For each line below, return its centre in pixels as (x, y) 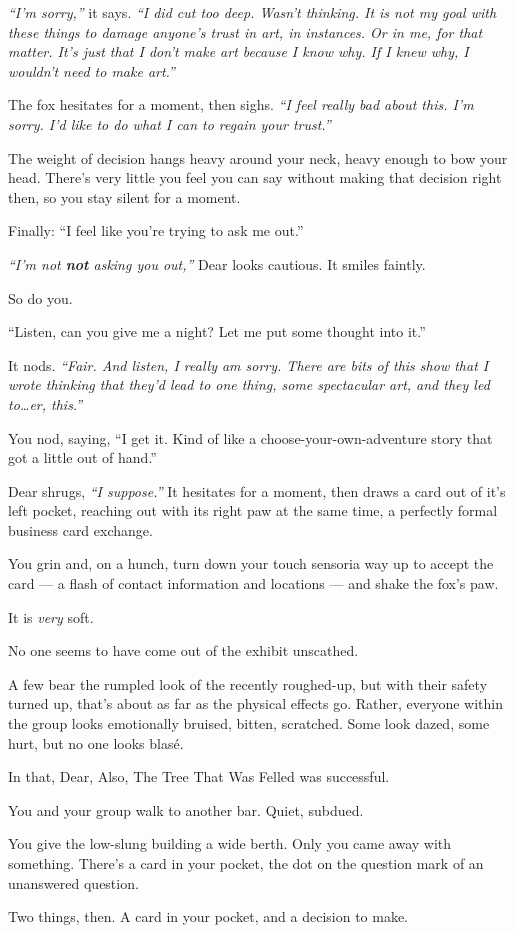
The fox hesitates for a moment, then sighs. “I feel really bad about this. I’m (241, 104)
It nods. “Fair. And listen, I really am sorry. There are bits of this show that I (248, 364)
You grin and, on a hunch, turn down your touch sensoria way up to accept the (251, 563)
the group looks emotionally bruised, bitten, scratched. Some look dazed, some (249, 723)
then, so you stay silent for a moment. (124, 196)
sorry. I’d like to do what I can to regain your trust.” (169, 123)
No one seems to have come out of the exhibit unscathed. (183, 650)
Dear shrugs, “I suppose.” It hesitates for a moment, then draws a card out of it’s (257, 490)
